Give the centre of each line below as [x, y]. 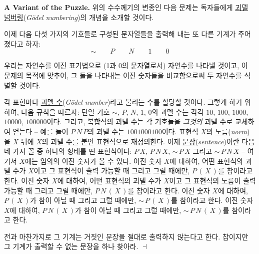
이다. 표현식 [180, 131]
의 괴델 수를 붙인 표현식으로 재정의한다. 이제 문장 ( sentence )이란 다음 [148, 141]
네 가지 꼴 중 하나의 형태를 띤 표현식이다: [68, 151]
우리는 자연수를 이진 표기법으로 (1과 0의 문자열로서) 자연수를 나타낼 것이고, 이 [126, 65]
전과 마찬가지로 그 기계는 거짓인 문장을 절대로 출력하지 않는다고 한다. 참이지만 [126, 236]
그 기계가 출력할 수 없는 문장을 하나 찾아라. [71, 246]
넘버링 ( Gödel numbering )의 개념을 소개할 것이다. [79, 17]
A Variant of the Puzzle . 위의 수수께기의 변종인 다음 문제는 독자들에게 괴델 [126, 7]
